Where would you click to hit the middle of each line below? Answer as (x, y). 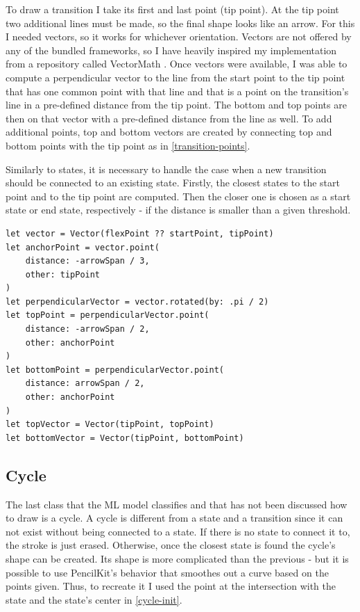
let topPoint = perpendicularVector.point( (108, 315)
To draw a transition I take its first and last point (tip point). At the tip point (172, 9)
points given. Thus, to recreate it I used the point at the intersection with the (171, 586)
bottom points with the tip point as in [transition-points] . (128, 145)
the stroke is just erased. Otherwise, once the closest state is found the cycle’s (171, 545)
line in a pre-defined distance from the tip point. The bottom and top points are (176, 105)
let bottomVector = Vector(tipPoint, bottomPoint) (125, 438)
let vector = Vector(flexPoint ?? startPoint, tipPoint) (140, 233)
